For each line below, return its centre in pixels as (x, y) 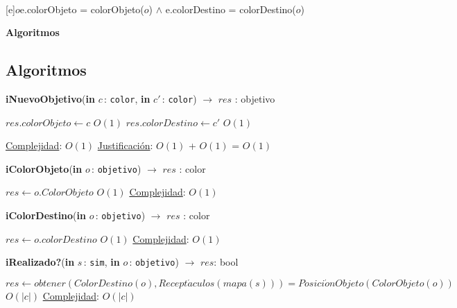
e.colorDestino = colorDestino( (231, 9)
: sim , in (102, 262)
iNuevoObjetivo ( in (50, 98)
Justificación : (125, 145)
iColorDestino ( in (46, 215)
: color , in (127, 98)
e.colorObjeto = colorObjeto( (82, 9)
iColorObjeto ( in (44, 168)
